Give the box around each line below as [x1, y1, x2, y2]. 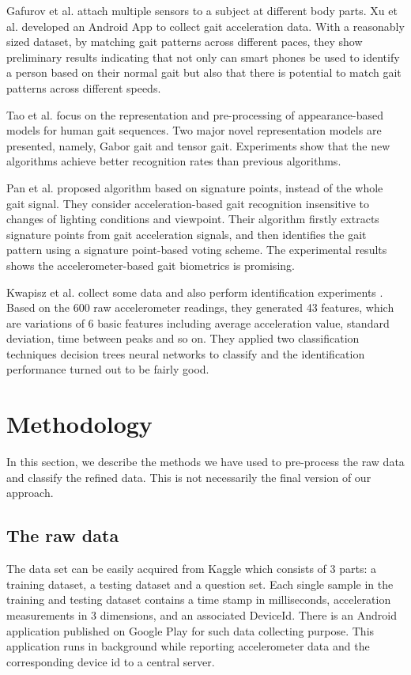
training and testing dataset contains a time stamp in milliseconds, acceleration [6, 591, 391, 608]
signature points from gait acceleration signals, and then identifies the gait [6, 226, 367, 242]
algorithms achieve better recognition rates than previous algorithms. [6, 153, 341, 169]
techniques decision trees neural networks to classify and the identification [6, 345, 365, 362]
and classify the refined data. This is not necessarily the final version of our [6, 468, 371, 485]
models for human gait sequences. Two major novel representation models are [6, 122, 382, 138]
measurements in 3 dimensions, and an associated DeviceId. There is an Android [6, 606, 397, 623]
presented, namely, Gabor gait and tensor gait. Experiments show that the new [6, 137, 390, 154]
